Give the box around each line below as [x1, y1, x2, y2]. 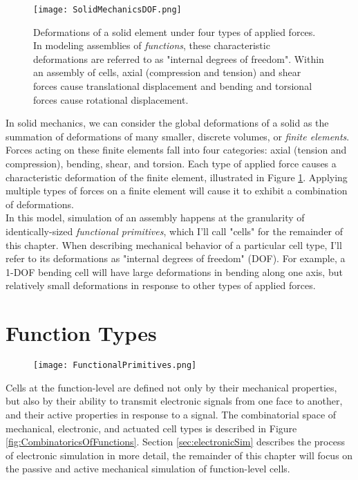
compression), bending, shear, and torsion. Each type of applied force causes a [6, 156, 337, 170]
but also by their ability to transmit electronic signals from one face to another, [6, 394, 343, 408]
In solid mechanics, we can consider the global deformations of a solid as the [6, 116, 329, 130]
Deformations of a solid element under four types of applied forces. [33, 24, 316, 39]
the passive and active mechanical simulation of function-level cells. [6, 461, 290, 476]
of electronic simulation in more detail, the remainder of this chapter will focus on [6, 447, 353, 462]
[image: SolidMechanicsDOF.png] [33, 5, 182, 15]
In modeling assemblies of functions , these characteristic [33, 38, 270, 53]
